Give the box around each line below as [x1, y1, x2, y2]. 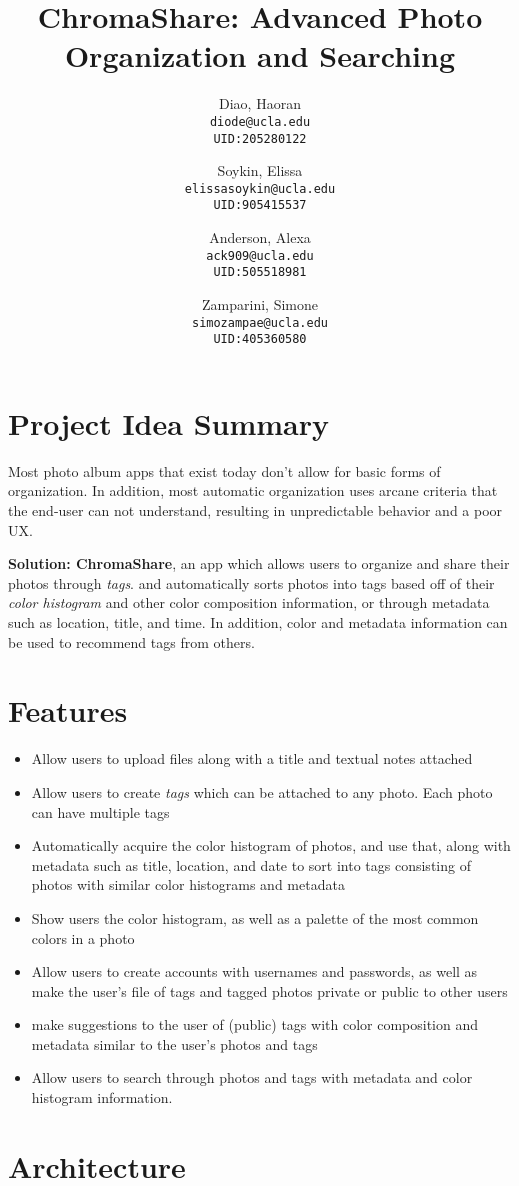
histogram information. [31, 1087, 173, 1108]
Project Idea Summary [8, 402, 329, 443]
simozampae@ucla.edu [191, 315, 329, 330]
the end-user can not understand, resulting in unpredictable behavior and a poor [8, 500, 503, 521]
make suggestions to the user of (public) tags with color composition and [31, 1014, 478, 1035]
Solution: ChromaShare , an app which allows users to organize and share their [8, 553, 510, 574]
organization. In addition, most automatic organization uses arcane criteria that [8, 480, 498, 501]
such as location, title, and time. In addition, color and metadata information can [8, 612, 508, 633]
